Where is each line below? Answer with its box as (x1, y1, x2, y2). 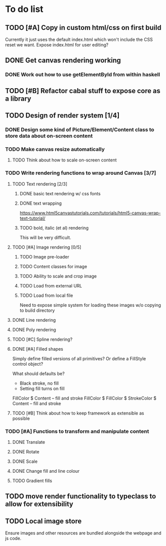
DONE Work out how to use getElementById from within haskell (5, 71, 160, 78)
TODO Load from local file (19, 292, 73, 298)
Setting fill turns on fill (19, 385, 65, 392)
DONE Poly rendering (12, 326, 56, 332)
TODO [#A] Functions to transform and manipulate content (5, 427, 150, 434)
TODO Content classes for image (19, 263, 88, 270)
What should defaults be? (12, 370, 65, 377)
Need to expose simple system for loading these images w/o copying (19, 302, 161, 308)
